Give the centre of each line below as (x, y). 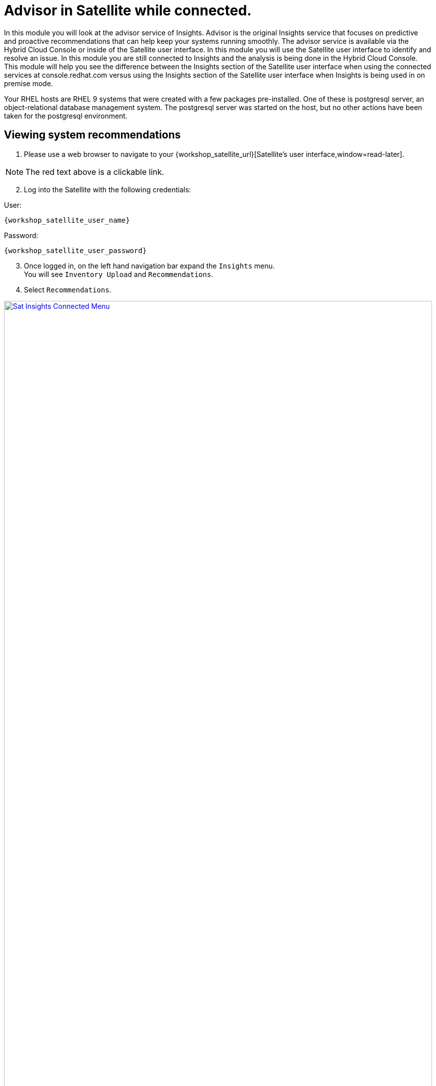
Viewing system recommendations (92, 135)
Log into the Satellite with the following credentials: (108, 189)
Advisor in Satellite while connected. (128, 10)
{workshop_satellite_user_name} (67, 220)
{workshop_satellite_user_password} (75, 250)
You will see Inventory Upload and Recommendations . (119, 274)
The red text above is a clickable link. (95, 172)
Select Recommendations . (68, 289)
